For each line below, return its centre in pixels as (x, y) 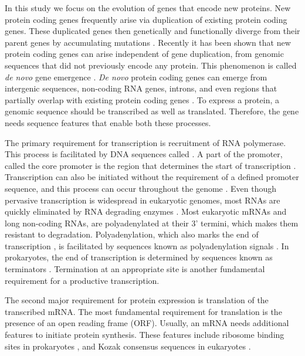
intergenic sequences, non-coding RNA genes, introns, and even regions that (141, 88)
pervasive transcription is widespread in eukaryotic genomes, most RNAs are (143, 200)
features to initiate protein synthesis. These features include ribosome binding (145, 335)
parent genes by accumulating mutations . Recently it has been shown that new (148, 42)
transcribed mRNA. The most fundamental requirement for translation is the (143, 311)
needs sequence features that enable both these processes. (108, 122)
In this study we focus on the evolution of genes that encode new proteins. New (148, 8)
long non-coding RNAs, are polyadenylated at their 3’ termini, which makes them (152, 223)
